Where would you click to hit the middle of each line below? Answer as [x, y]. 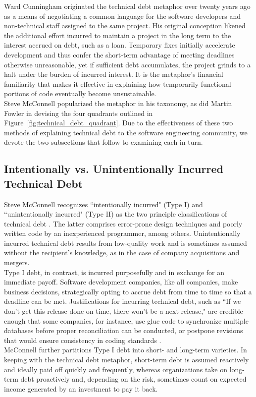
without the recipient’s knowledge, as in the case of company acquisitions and [122, 253]
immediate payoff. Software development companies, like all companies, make [121, 282]
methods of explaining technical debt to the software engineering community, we [126, 132]
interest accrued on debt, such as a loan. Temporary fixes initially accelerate [120, 45]
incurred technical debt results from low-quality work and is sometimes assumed [126, 243]
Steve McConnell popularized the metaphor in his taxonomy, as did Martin [118, 103]
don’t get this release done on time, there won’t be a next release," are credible [124, 311]
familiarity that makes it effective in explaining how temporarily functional [118, 84]
